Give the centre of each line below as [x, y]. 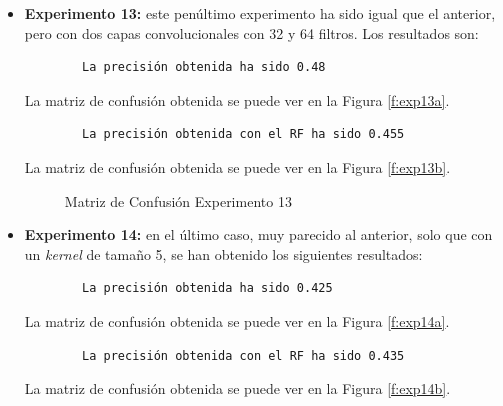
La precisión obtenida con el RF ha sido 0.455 [243, 134]
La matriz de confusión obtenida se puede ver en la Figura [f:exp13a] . [237, 99]
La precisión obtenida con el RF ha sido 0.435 [243, 355]
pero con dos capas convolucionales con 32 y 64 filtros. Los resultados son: [251, 32]
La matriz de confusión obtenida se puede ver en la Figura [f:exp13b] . [237, 166]
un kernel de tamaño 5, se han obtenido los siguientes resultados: [223, 253]
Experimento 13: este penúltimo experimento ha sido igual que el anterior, [260, 13]
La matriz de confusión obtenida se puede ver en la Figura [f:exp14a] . [237, 320]
